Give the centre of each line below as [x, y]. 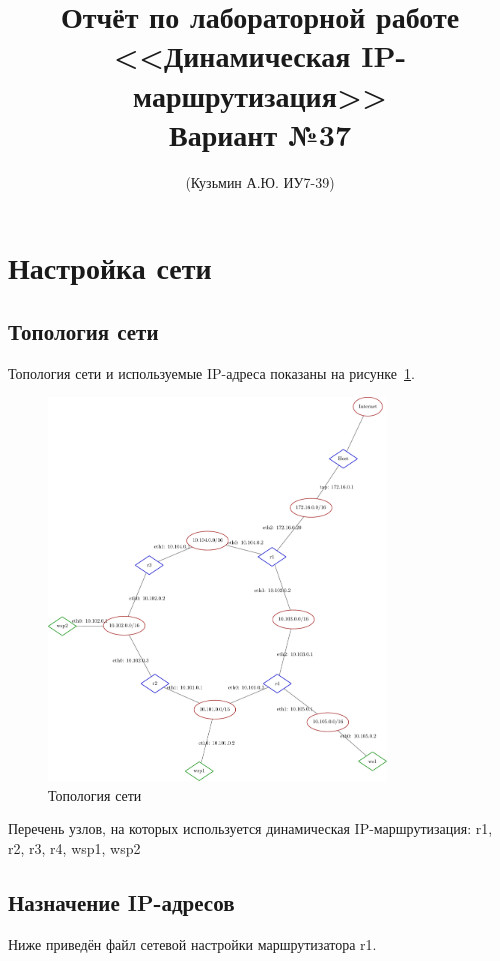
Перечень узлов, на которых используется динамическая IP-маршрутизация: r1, [250, 828]
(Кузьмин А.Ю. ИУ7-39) [260, 181]
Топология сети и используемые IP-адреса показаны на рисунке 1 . [211, 372]
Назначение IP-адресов [121, 901]
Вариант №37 [260, 133]
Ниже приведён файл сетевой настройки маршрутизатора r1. [192, 943]
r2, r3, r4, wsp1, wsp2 [74, 847]
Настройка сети [110, 267]
